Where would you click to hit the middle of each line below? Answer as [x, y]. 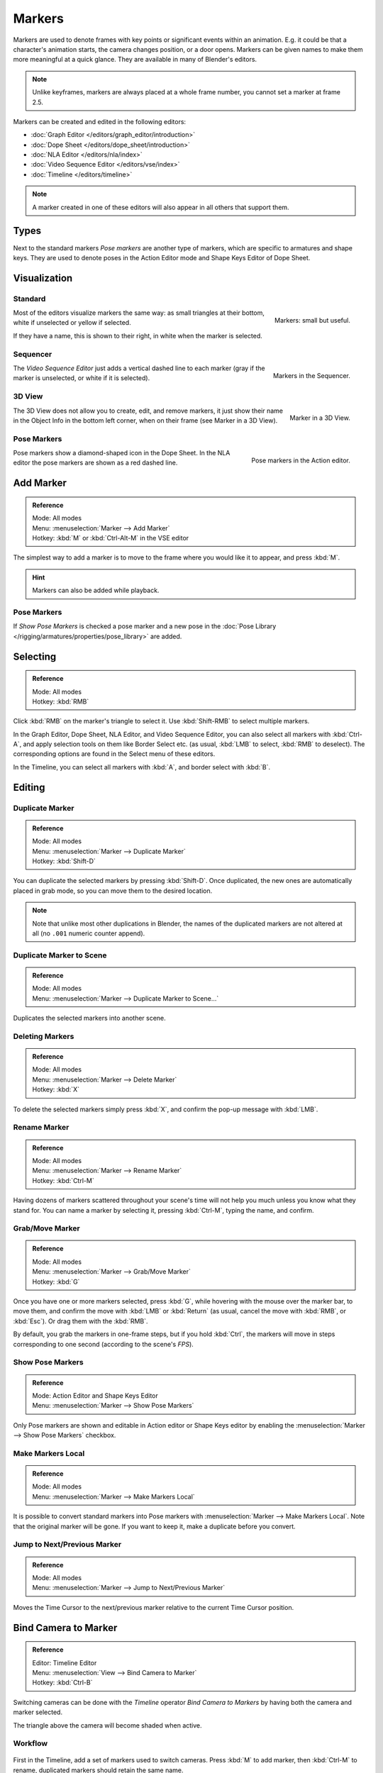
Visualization [43, 278]
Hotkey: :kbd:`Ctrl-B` [62, 1683]
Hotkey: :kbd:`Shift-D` [64, 861]
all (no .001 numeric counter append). [89, 933]
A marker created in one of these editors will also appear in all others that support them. [161, 207]
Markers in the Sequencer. [312, 375]
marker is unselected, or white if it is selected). [82, 378]
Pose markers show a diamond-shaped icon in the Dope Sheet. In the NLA [122, 453]
